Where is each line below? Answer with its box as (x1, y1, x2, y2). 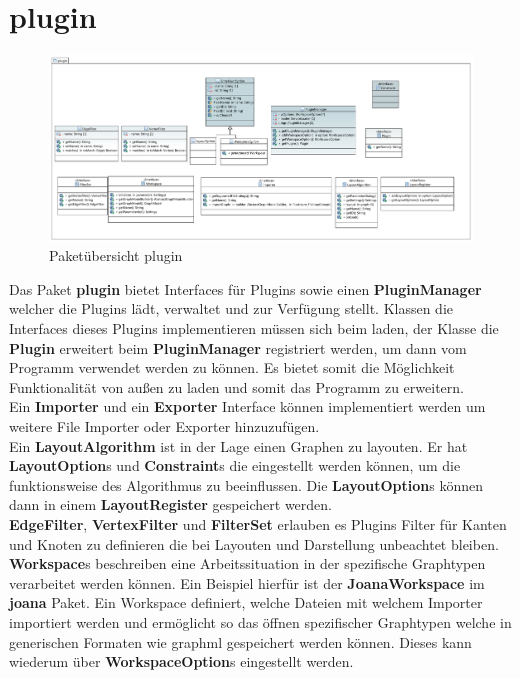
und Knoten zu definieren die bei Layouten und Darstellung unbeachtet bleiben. (9, 533, 499, 554)
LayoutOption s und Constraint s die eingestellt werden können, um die (9, 455, 461, 476)
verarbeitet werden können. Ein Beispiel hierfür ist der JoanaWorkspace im (9, 572, 485, 593)
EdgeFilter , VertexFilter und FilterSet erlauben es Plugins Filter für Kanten (9, 513, 507, 534)
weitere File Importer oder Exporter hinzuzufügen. (9, 415, 320, 436)
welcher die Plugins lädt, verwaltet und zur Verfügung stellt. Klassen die (9, 298, 454, 319)
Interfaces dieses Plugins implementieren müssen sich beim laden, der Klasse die (9, 318, 499, 338)
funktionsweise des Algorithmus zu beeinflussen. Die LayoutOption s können (9, 474, 483, 495)
